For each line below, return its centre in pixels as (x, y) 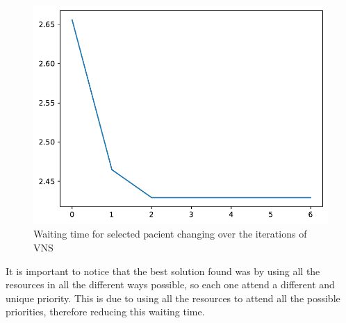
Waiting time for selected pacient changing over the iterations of (170, 234)
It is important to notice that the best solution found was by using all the (163, 271)
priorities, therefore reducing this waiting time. (105, 312)
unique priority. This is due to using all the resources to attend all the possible (173, 298)
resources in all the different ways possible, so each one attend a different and (170, 284)
